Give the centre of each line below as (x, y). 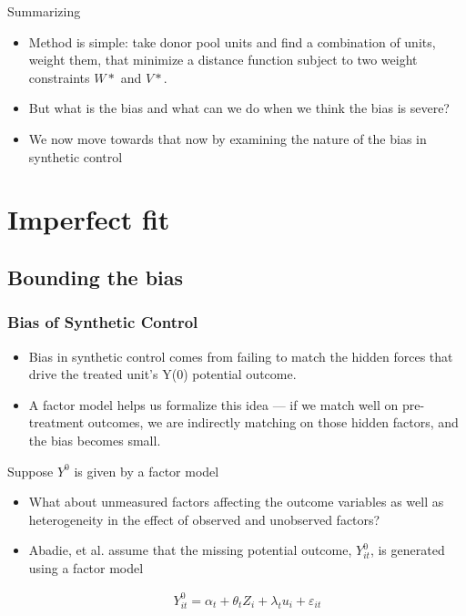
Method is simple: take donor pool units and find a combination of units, (232, 41)
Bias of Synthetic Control (103, 322)
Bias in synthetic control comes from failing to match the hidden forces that (241, 356)
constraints (59, 77)
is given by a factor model (147, 471)
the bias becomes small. (95, 440)
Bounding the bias (96, 277)
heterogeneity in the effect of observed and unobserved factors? (204, 519)
